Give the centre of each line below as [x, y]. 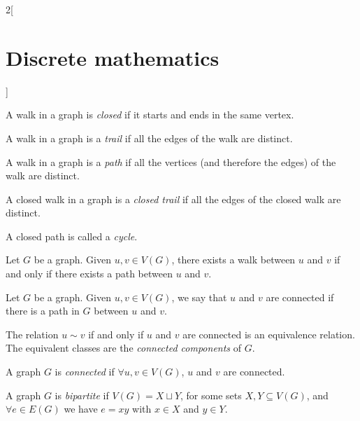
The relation [32, 334]
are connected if [300, 297]
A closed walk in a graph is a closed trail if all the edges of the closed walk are [173, 199]
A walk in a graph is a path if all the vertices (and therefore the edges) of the [171, 161]
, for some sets [211, 395]
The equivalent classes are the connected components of [124, 348]
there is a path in [43, 311]
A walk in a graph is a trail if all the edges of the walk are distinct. [149, 138]
